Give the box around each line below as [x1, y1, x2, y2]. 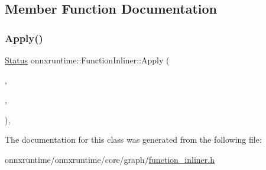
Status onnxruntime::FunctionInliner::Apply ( [5, 54, 170, 66]
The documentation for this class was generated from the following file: [5, 133, 262, 146]
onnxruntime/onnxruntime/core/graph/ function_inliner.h [5, 153, 215, 165]
